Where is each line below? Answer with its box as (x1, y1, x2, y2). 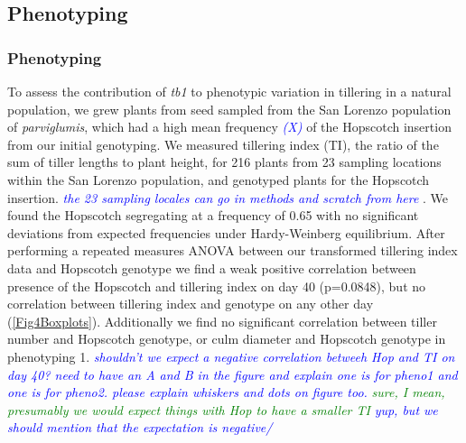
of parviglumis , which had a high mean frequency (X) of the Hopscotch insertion (7, 117, 452, 136)
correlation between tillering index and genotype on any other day (7, 294, 374, 313)
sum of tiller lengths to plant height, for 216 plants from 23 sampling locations (7, 152, 442, 171)
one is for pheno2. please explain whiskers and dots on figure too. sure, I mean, (7, 383, 445, 401)
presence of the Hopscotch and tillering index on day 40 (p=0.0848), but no (7, 276, 426, 295)
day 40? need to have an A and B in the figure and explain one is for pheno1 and (7, 365, 458, 383)
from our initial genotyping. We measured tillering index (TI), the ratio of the (7, 134, 439, 153)
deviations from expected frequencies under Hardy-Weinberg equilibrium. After (7, 223, 445, 242)
